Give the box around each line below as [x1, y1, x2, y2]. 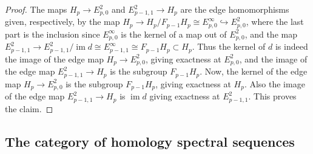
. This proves [248, 90, 297, 102]
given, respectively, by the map [5, 15, 120, 28]
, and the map [244, 27, 297, 40]
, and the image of [239, 52, 308, 65]
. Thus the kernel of [192, 40, 266, 53]
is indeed [275, 40, 308, 53]
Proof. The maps [5, 3, 67, 15]
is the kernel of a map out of [121, 27, 227, 40]
